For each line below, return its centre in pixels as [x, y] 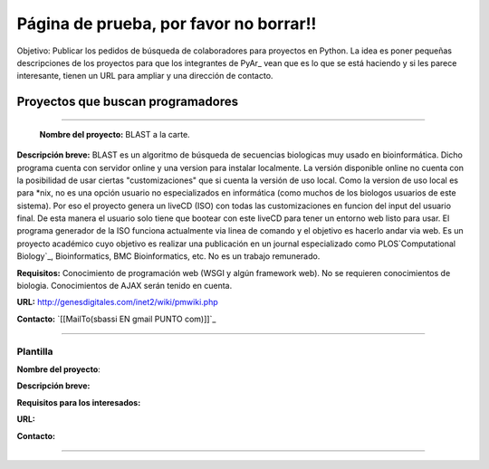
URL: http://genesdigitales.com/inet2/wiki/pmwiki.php [117, 302]
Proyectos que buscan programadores [128, 102]
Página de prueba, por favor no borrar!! [167, 24]
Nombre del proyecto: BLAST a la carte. [115, 134]
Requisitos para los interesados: [79, 402]
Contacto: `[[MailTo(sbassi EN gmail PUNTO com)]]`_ [116, 319]
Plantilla [35, 351]
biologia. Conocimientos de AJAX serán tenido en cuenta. [125, 286]
